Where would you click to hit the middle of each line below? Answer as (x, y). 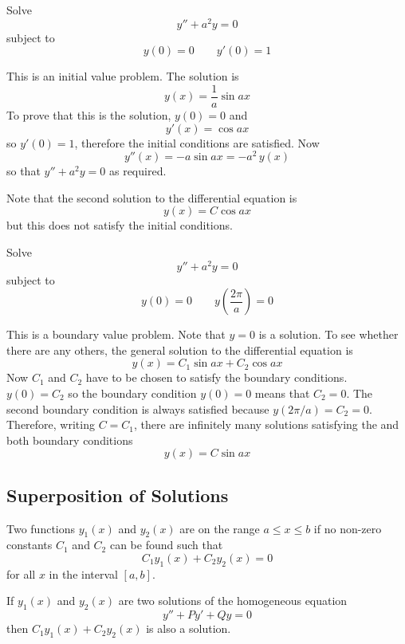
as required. (138, 171)
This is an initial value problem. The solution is (123, 76)
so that (24, 171)
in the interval (83, 573)
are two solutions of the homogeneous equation (233, 601)
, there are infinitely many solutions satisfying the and (267, 424)
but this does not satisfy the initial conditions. (120, 225)
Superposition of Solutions (118, 495)
